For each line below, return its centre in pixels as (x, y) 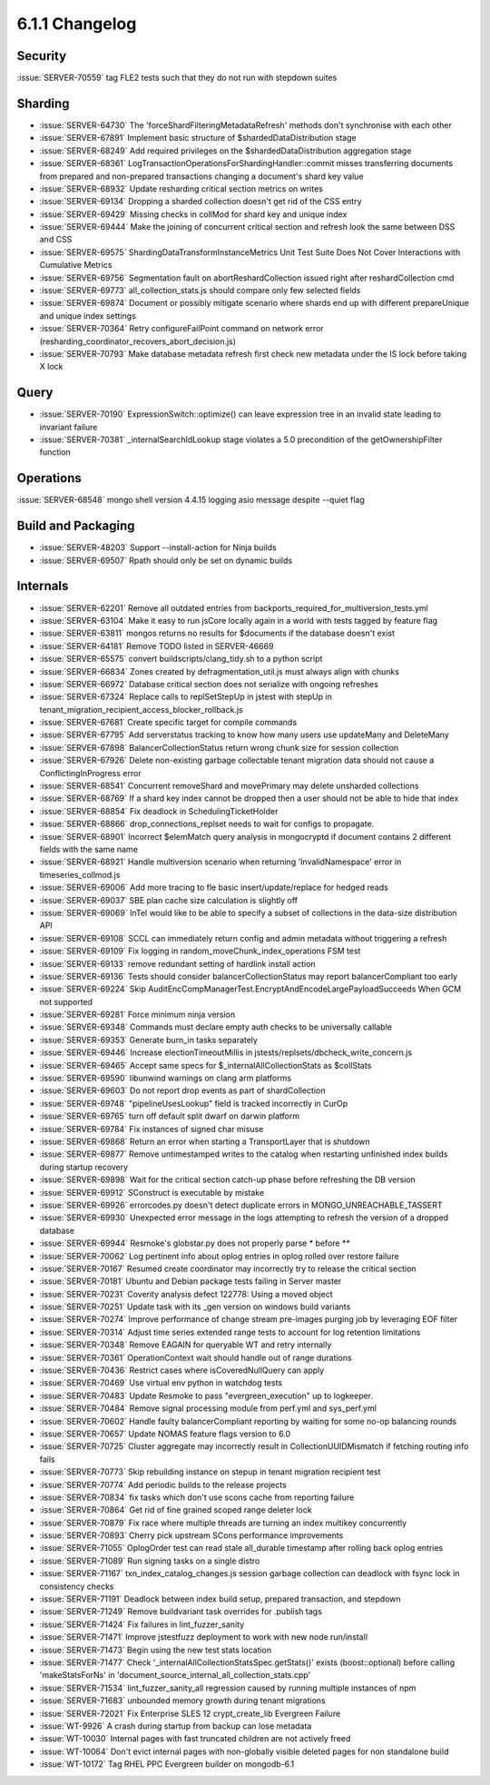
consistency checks (77, 1586)
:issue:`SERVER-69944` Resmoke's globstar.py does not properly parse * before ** (195, 1243)
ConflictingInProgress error (90, 773)
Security (42, 56)
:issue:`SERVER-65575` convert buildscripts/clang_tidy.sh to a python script (181, 659)
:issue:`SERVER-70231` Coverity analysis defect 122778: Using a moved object (186, 1294)
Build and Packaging (76, 526)
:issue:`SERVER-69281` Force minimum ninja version (137, 1015)
